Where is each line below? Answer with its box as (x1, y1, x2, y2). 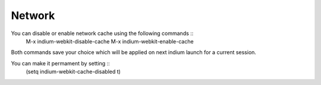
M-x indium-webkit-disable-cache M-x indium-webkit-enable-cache (26, 37, 194, 45)
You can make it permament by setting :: (11, 59, 110, 67)
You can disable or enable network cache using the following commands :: (11, 30, 194, 37)
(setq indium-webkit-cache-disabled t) (26, 68, 121, 75)
